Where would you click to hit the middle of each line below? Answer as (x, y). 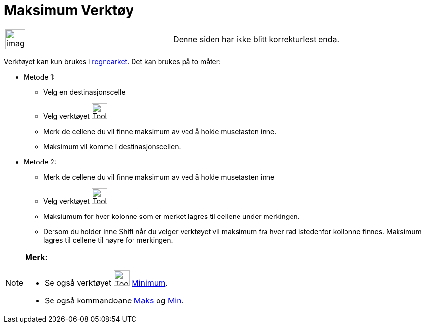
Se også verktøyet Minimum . (106, 283)
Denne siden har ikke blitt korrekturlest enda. (256, 39)
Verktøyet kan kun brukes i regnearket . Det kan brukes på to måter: (112, 61)
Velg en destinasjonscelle (84, 92)
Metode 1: (40, 77)
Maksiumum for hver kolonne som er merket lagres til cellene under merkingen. (172, 216)
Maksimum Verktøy (69, 10)
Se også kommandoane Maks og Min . (114, 300)
